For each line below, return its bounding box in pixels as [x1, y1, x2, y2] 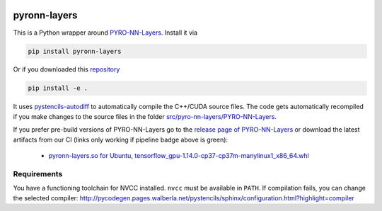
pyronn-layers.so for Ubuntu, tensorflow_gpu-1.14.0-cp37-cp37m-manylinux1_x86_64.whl [48, 152, 309, 160]
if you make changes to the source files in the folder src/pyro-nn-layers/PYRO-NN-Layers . [13, 112, 277, 120]
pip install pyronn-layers [28, 47, 122, 55]
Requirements [13, 169, 63, 178]
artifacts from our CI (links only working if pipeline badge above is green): [13, 135, 228, 144]
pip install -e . [28, 84, 88, 92]
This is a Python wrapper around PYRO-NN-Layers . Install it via [13, 28, 198, 37]
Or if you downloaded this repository [13, 65, 120, 74]
